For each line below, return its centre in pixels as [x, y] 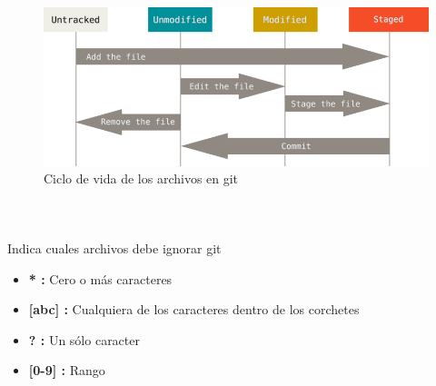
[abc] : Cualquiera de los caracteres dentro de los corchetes [194, 309]
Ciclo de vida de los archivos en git [141, 178]
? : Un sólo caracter [84, 339]
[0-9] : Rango [67, 370]
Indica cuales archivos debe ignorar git [114, 248]
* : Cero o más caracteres [100, 278]
